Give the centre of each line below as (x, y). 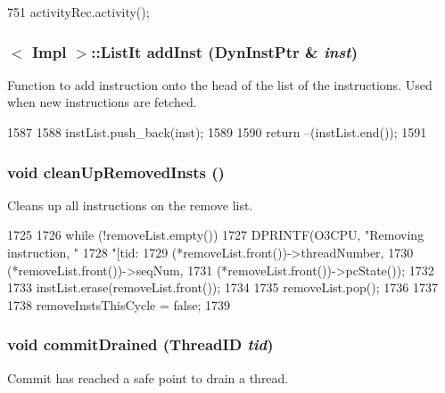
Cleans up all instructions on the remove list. (130, 205)
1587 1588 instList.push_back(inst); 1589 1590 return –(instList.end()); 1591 (217, 132)
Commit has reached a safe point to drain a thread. (148, 377)
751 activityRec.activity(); (78, 12)
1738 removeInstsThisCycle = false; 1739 (119, 304)
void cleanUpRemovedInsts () (116, 172)
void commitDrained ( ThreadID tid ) (140, 344)
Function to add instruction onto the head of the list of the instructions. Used (220, 84)
